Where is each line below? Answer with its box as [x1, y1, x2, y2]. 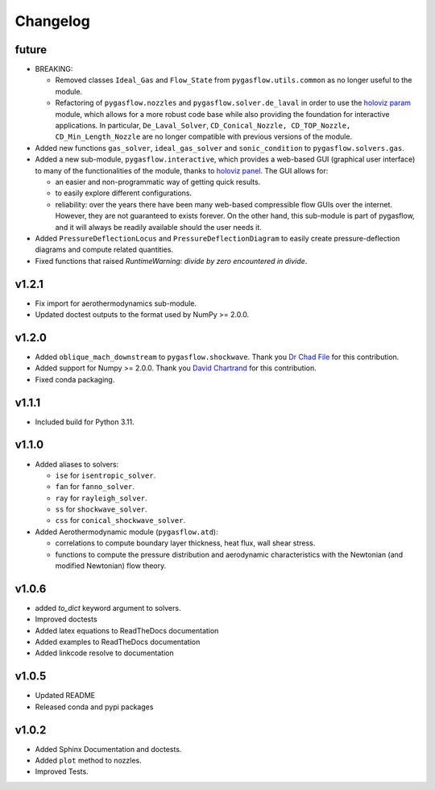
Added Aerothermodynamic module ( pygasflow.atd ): [35, 527, 218, 537]
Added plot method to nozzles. [35, 755, 143, 766]
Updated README [35, 691, 96, 700]
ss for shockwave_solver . [55, 504, 148, 514]
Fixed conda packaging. [35, 374, 115, 384]
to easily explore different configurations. [55, 188, 193, 198]
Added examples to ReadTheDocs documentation [35, 637, 201, 647]
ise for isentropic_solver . [55, 470, 156, 480]
